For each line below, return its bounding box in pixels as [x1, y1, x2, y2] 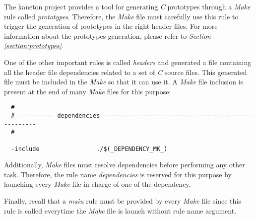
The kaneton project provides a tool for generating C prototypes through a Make [4, 1, 251, 11]
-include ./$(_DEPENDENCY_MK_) [11, 145, 168, 152]
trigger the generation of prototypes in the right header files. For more [4, 21, 218, 31]
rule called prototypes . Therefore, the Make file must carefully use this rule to [4, 11, 239, 21]
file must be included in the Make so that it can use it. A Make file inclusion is [4, 76, 244, 87]
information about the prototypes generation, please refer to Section [4, 30, 211, 41]
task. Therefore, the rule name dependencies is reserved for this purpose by [4, 169, 232, 179]
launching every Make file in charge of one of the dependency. [4, 179, 191, 189]
